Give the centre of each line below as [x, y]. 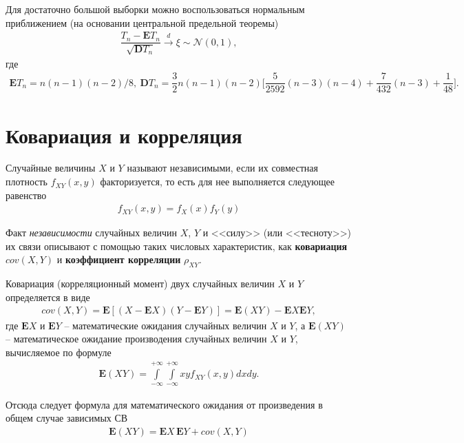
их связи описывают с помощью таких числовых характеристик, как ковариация [177, 246]
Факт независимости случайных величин [92, 233]
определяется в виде [48, 297]
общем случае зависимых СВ [67, 418]
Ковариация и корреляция [124, 135]
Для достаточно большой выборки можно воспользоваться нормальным [155, 9]
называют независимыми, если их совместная [222, 168]
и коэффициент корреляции [119, 259]
